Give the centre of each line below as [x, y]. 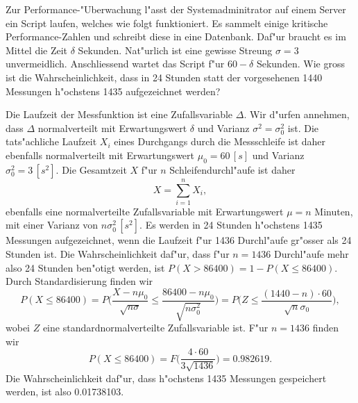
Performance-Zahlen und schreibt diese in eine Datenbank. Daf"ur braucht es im [176, 36]
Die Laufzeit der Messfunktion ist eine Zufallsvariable [119, 114]
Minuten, [334, 211]
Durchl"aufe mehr [312, 254]
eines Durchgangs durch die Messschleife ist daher [220, 141]
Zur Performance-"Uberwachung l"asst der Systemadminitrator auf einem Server [176, 9]
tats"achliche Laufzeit [51, 141]
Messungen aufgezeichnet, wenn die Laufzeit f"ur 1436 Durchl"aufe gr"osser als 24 [179, 240]
